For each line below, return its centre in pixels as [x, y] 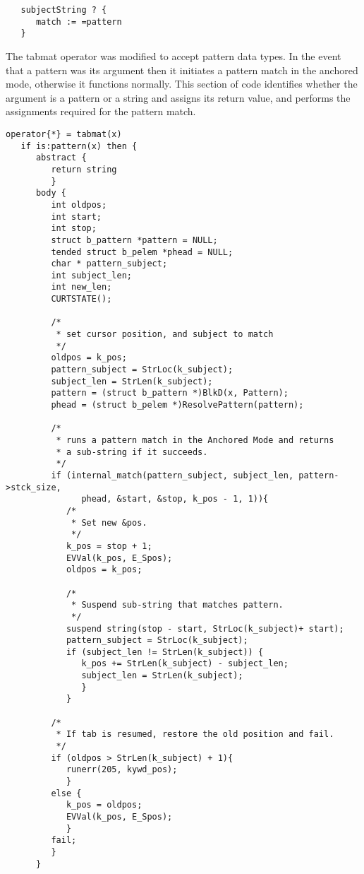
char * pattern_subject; [109, 264]
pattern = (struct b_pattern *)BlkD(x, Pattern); [170, 393]
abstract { [61, 158]
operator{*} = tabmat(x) [64, 134]
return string [84, 169]
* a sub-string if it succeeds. [132, 452]
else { [66, 793]
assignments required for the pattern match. [101, 111]
